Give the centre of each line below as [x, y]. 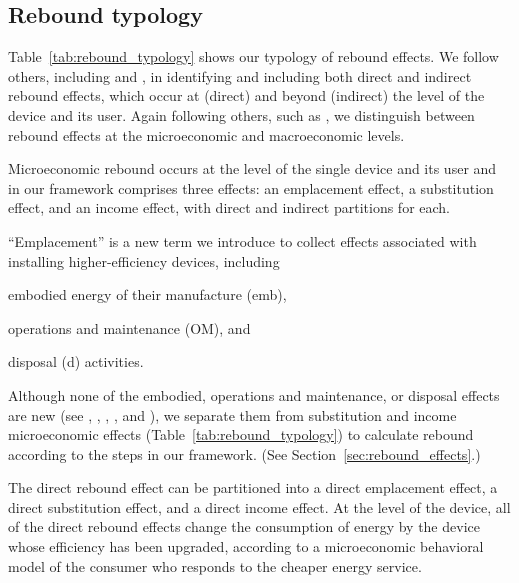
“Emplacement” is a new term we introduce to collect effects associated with [242, 240]
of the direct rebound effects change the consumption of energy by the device [244, 526]
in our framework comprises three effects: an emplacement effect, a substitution [251, 187]
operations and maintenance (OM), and [129, 327]
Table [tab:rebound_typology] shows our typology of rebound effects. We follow [253, 56]
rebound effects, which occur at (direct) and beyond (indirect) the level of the [246, 95]
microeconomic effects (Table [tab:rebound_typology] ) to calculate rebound [241, 434]
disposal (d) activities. [76, 361]
